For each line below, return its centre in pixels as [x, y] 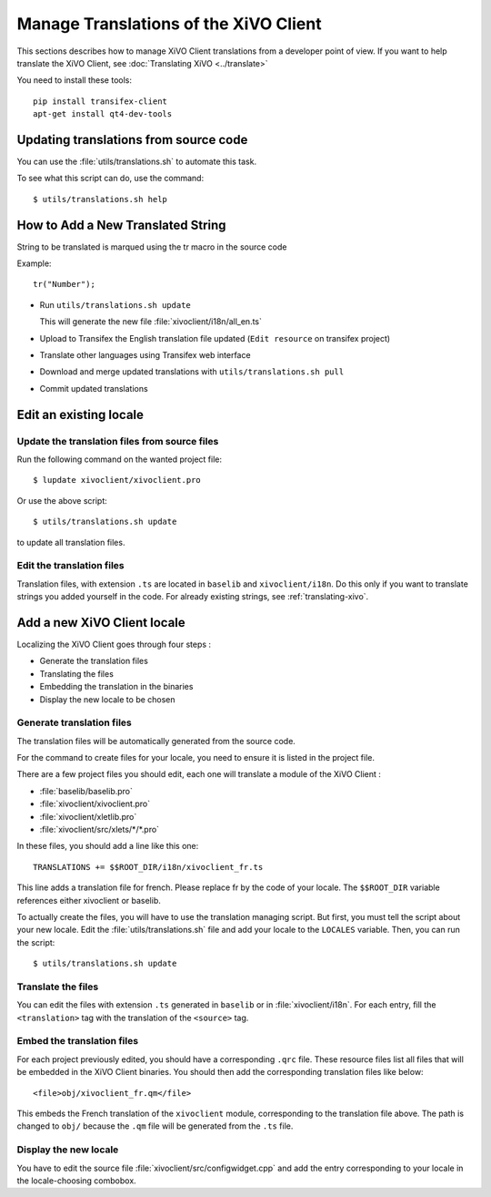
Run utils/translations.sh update [115, 304]
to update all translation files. [71, 542]
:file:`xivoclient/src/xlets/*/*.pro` [99, 830]
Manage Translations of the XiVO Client [169, 24]
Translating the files [76, 673]
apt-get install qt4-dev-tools [103, 114]
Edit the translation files [70, 566]
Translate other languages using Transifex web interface [145, 355]
